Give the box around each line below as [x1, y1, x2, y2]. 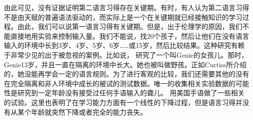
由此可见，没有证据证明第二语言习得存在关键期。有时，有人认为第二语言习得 [4, 2, 249, 12]
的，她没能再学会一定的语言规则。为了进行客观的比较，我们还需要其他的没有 [4, 69, 249, 79]
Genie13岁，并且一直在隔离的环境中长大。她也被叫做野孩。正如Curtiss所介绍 [4, 59, 247, 69]
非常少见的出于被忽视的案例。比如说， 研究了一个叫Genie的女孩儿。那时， [10, 49, 248, 60]
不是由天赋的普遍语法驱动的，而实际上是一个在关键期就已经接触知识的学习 [4, 12, 242, 22]
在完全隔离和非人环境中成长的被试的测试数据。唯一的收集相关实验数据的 [4, 78, 235, 88]
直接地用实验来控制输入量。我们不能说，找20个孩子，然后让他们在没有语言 [10, 30, 249, 41]
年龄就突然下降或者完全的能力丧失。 [31, 106, 147, 117]
